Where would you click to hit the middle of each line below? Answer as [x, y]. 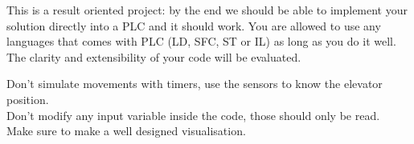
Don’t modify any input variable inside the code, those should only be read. [193, 115]
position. [28, 99]
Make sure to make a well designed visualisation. [126, 131]
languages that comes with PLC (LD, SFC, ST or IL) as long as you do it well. [201, 41]
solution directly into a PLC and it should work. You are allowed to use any [194, 25]
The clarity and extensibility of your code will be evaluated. [154, 56]
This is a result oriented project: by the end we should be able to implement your [207, 10]
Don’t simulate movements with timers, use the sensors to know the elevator [195, 84]
